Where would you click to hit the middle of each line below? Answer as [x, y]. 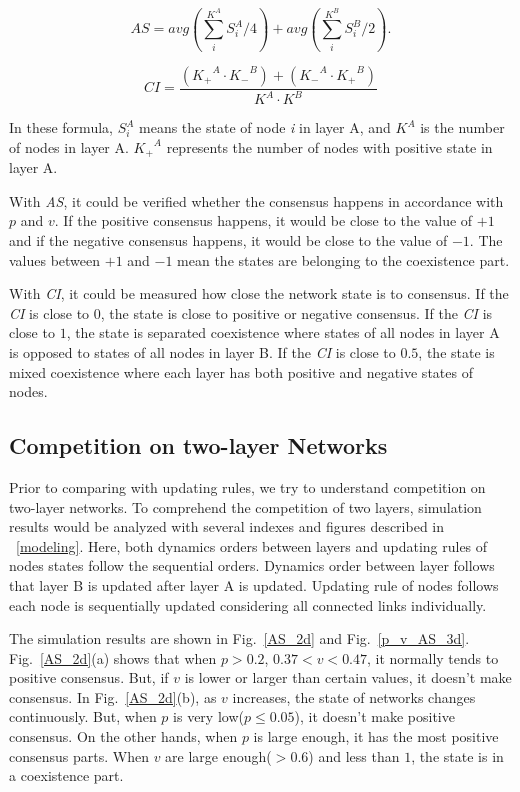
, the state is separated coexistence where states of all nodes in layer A [283, 332]
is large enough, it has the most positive [376, 736]
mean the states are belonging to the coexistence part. [343, 259]
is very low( [208, 716]
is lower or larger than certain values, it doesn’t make [348, 677]
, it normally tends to [433, 657]
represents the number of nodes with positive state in [329, 146]
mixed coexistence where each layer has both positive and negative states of [241, 371]
